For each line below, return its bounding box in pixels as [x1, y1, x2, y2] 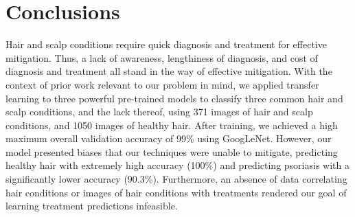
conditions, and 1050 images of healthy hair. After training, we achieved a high [5, 117, 338, 132]
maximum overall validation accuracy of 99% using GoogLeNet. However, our [5, 131, 332, 146]
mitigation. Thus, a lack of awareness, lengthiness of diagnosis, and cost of [5, 50, 318, 65]
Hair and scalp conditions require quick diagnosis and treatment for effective [5, 37, 327, 52]
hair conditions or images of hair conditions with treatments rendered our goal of [5, 185, 347, 199]
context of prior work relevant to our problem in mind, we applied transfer [5, 77, 319, 91]
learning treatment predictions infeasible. [5, 198, 178, 213]
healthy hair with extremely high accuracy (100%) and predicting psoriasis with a [5, 158, 350, 172]
